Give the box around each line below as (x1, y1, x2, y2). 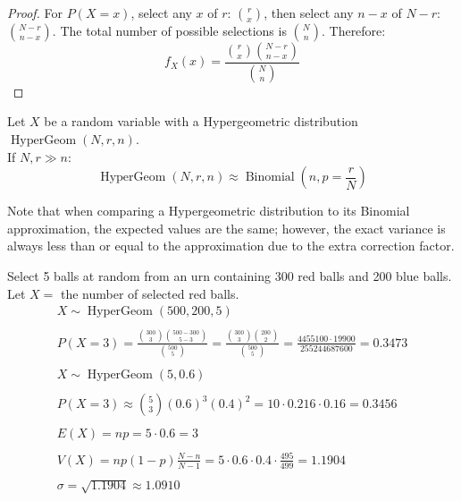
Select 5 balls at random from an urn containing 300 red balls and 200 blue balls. (7, 267, 452, 285)
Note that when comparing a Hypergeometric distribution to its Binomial (7, 201, 410, 220)
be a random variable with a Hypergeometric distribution (44, 112, 358, 131)
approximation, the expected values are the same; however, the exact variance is (7, 218, 446, 237)
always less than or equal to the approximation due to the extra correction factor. (7, 236, 455, 255)
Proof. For (7, 4, 63, 21)
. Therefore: (321, 21, 386, 39)
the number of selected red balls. (60, 284, 239, 302)
